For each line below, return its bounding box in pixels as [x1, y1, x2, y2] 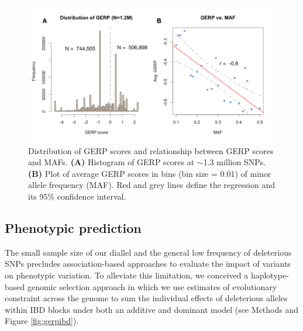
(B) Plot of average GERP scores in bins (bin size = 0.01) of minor [28, 167, 271, 179]
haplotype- [250, 269, 289, 281]
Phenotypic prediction [5, 218, 142, 236]
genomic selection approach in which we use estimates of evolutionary [27, 280, 277, 292]
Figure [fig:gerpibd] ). [5, 315, 79, 327]
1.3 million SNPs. [203, 156, 266, 168]
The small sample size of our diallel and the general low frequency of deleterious [5, 246, 292, 258]
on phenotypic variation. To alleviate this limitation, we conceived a [5, 269, 249, 281]
